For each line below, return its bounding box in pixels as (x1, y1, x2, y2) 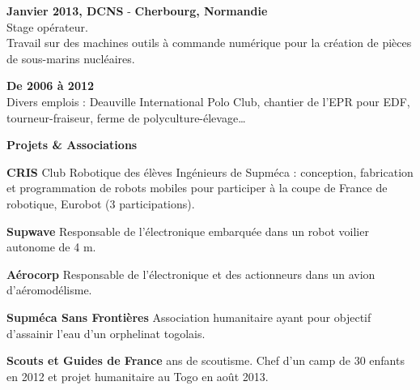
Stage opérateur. (6, 18, 88, 35)
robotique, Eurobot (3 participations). (6, 195, 195, 212)
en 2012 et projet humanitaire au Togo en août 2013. (6, 367, 269, 384)
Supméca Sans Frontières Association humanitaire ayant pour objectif (6, 308, 371, 325)
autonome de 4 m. (6, 238, 96, 255)
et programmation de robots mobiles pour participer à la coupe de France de (6, 179, 388, 196)
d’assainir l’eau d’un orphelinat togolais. (6, 324, 206, 341)
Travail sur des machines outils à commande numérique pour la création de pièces (6, 34, 412, 51)
